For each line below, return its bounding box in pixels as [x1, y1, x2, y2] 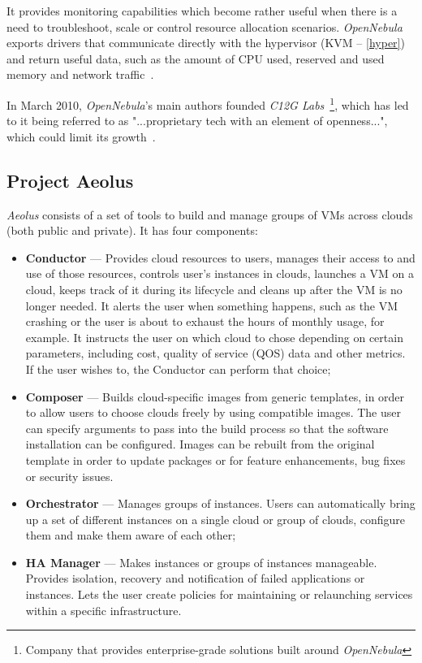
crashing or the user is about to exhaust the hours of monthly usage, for [25, 313, 385, 330]
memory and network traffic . [6, 66, 154, 83]
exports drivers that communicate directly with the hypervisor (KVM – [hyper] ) [6, 34, 405, 51]
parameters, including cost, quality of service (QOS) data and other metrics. [25, 344, 406, 362]
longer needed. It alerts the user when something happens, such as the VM [25, 297, 398, 314]
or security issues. [25, 467, 114, 484]
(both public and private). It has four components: [6, 222, 258, 239]
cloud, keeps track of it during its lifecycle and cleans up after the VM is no [25, 280, 403, 297]
